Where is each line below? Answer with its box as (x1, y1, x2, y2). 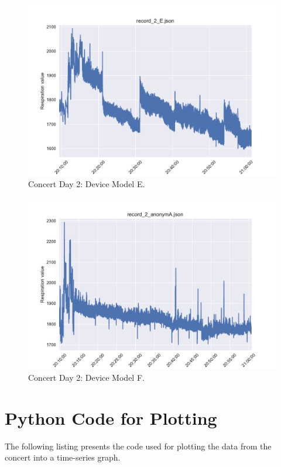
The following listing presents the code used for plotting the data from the (5, 439, 272, 452)
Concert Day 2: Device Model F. (28, 371, 145, 383)
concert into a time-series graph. (5, 451, 121, 463)
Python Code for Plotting (5, 405, 217, 429)
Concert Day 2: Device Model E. (28, 178, 145, 190)
